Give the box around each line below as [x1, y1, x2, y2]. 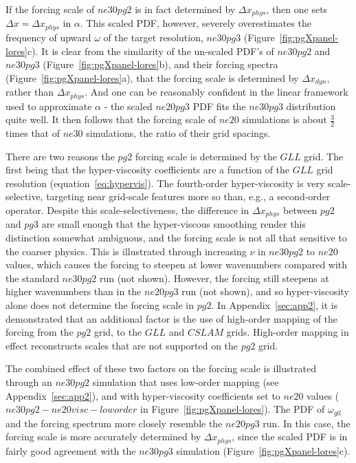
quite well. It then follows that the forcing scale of [5, 112, 216, 127]
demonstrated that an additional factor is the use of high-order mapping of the [5, 311, 338, 325]
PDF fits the [192, 98, 246, 113]
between [283, 202, 318, 217]
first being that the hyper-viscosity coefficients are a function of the [5, 162, 290, 177]
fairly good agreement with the [5, 443, 136, 457]
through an [5, 374, 52, 389]
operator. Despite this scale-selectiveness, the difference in [5, 202, 249, 217]
